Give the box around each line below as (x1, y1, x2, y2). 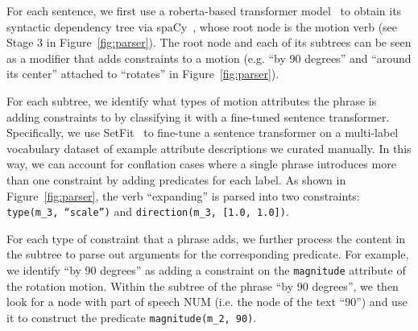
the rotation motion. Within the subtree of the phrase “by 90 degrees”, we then (6, 277, 399, 294)
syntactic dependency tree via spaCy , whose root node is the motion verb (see (6, 18, 398, 35)
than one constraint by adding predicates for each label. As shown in (6, 171, 346, 188)
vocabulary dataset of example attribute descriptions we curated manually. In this (6, 139, 412, 156)
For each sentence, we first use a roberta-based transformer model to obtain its (6, 2, 402, 19)
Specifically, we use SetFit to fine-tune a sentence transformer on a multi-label (6, 124, 399, 141)
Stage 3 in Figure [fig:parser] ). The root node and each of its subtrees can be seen (6, 34, 412, 51)
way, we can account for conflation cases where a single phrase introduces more (6, 155, 396, 172)
